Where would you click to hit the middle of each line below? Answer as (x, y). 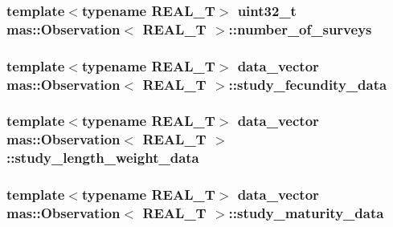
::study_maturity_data (306, 213)
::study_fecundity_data (308, 84)
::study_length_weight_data (103, 158)
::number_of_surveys (300, 28)
